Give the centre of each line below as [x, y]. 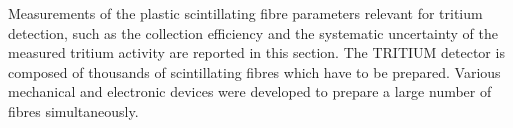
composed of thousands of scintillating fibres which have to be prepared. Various [254, 71]
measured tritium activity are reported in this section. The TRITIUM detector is [256, 52]
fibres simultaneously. [73, 110]
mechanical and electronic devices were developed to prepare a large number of [250, 91]
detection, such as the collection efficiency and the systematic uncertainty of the [253, 32]
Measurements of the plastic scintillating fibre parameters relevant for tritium [245, 13]
